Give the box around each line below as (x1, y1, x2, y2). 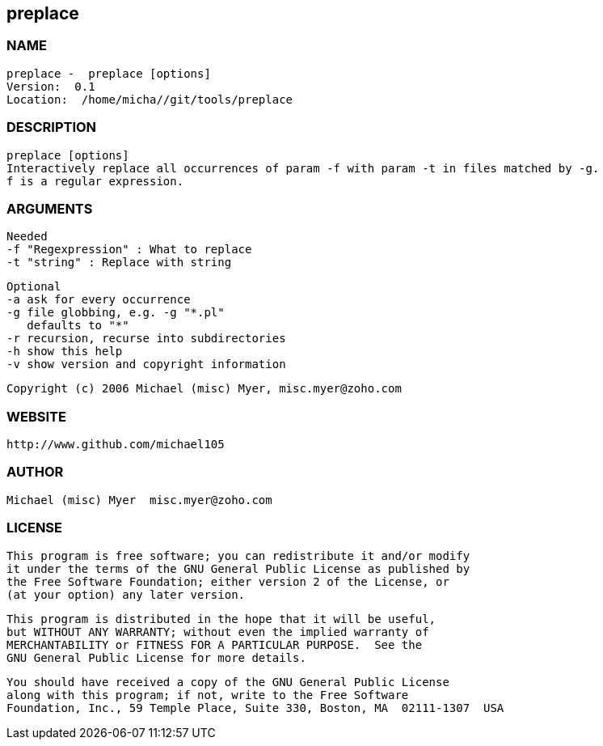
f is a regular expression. (6, 174, 184, 188)
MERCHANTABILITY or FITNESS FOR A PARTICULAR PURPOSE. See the (6, 638, 423, 651)
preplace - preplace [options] (6, 66, 211, 80)
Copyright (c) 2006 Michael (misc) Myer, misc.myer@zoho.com (6, 382, 402, 396)
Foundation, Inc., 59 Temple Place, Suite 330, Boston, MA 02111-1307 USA (6, 701, 504, 714)
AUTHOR (6, 464, 64, 481)
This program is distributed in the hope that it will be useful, (6, 612, 436, 625)
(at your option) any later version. (6, 587, 246, 601)
